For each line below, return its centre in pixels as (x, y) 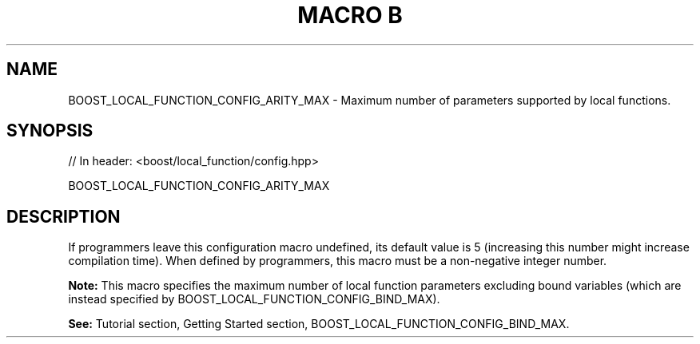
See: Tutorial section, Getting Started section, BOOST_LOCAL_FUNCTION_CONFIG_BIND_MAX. (319, 324)
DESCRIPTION (64, 216)
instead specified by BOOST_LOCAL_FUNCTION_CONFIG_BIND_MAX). (254, 299)
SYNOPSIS (50, 131)
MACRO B (350, 15)
